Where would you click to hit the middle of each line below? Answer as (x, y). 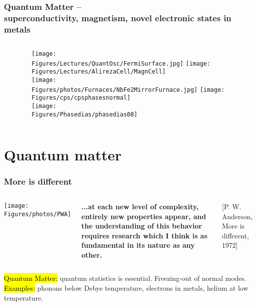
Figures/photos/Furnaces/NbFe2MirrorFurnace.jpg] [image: (128, 90)
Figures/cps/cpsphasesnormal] (81, 98)
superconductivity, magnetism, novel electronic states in (118, 18)
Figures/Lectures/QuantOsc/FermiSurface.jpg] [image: (121, 63)
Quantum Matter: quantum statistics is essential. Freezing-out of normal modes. (125, 278)
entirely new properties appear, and (144, 216)
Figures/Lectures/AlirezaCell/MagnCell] (99, 72)
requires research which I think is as (145, 235)
